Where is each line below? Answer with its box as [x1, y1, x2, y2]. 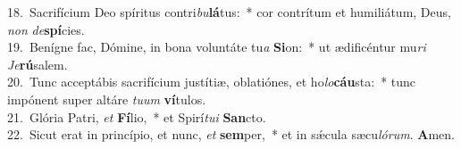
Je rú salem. [7, 54, 68, 73]
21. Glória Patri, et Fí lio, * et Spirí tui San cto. [7, 107, 266, 126]
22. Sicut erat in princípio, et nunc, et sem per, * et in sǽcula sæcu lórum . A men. [7, 125, 455, 144]
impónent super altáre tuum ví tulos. [7, 89, 206, 108]
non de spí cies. [7, 20, 85, 38]
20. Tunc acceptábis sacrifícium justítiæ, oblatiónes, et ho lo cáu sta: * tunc [7, 72, 416, 91]
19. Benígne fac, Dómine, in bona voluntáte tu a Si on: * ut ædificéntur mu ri [7, 37, 426, 56]
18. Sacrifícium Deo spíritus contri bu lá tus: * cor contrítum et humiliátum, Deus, [7, 3, 451, 21]
